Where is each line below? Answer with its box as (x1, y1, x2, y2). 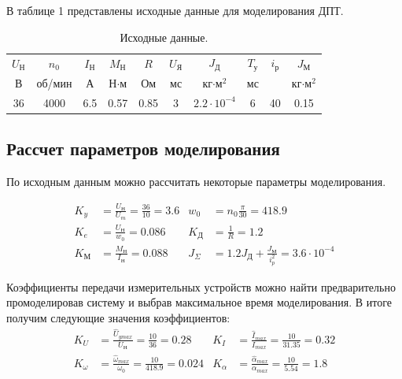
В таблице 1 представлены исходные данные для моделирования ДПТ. (6, 2, 344, 18)
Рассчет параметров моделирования (6, 136, 280, 161)
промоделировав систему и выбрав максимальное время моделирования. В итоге (6, 294, 392, 310)
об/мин (36, 75, 72, 91)
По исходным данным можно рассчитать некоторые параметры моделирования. (6, 173, 386, 190)
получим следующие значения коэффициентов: (6, 310, 231, 326)
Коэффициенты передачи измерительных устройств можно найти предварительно (6, 278, 396, 295)
